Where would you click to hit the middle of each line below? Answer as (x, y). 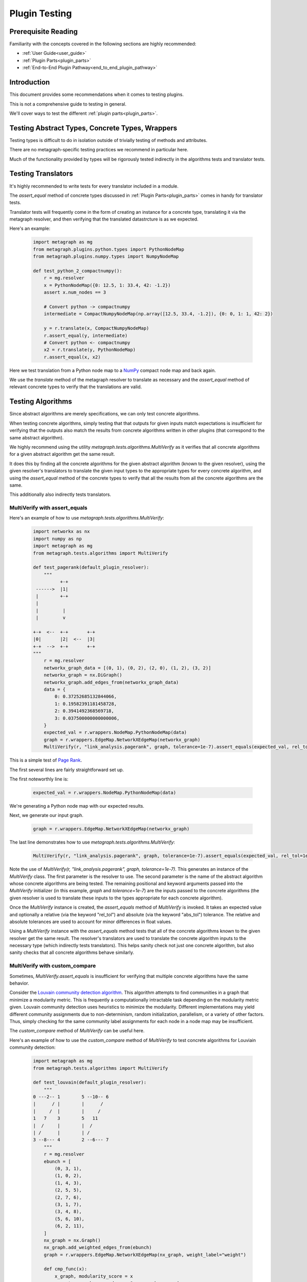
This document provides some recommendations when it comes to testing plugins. (97, 94)
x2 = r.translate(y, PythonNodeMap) (90, 350)
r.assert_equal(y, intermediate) (86, 335)
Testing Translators (41, 174)
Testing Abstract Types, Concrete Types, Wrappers (93, 128)
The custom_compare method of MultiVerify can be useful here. (77, 1031)
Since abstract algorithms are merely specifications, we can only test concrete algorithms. (105, 414)
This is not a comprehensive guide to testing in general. (68, 104)
